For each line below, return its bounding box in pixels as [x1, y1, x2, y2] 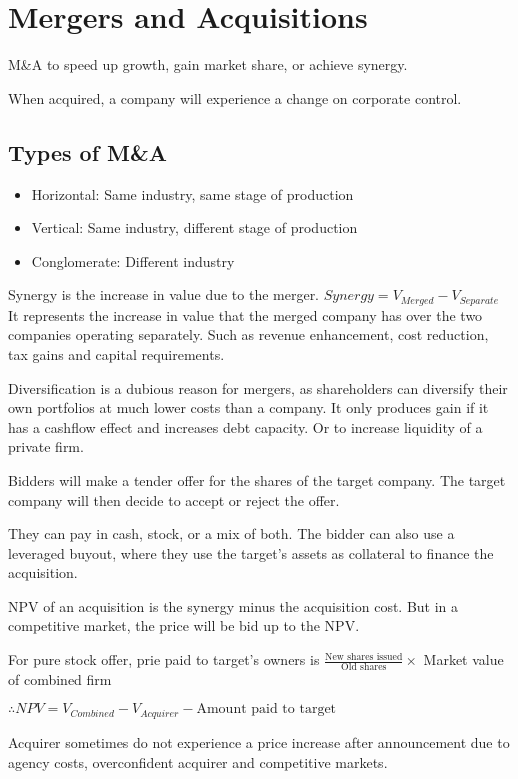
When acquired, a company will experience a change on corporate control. [8, 87, 462, 108]
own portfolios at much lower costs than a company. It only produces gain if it [8, 397, 489, 418]
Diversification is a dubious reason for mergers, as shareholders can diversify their [8, 377, 508, 398]
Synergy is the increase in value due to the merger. [8, 284, 320, 305]
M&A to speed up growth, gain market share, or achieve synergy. [8, 54, 408, 75]
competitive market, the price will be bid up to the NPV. [8, 615, 360, 636]
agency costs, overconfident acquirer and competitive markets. [8, 751, 388, 772]
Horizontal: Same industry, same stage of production [31, 183, 354, 204]
